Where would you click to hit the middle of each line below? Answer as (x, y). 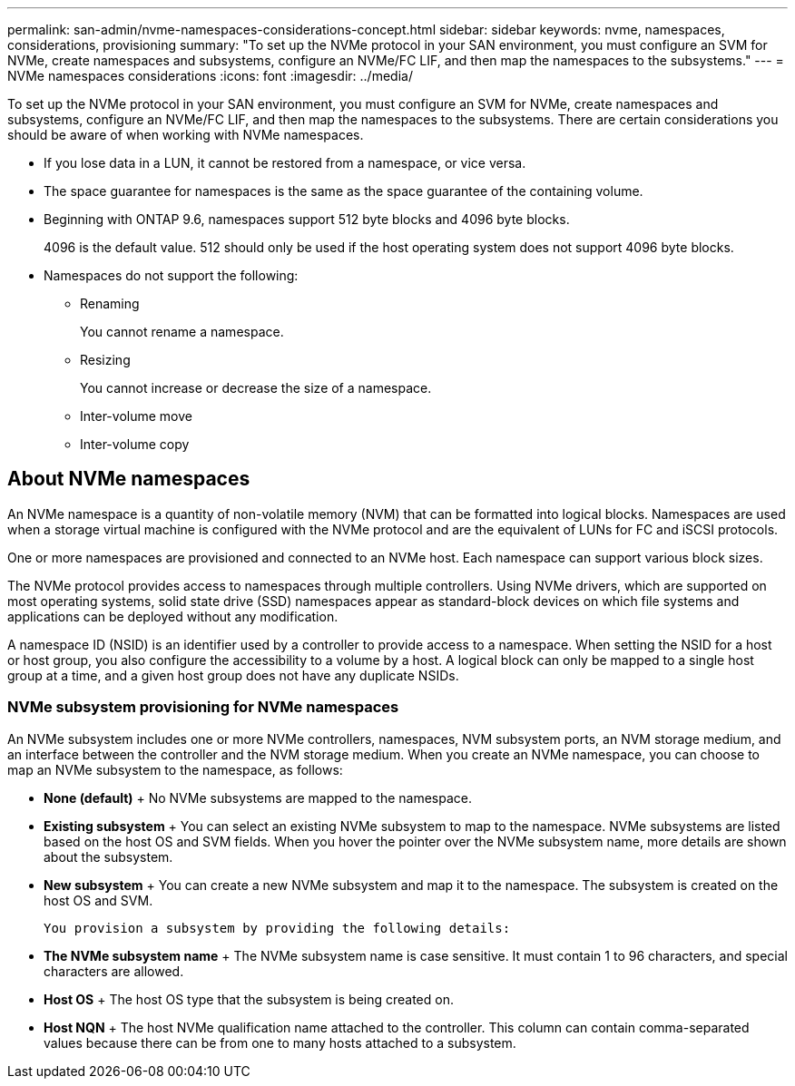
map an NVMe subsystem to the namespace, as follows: (175, 769)
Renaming (110, 303)
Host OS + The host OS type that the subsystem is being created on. (249, 999)
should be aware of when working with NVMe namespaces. (186, 135)
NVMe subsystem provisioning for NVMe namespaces (203, 707)
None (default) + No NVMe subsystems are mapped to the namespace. (258, 797)
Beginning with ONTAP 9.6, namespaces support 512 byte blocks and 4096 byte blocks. (307, 219)
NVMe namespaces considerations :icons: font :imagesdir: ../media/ (210, 76)
